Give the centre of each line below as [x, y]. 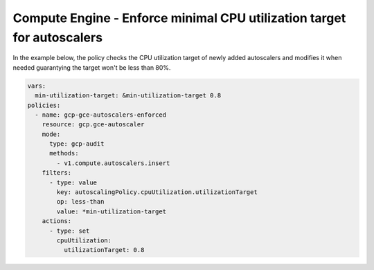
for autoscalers [58, 37]
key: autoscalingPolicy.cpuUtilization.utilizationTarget [157, 192]
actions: [57, 221]
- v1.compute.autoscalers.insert [113, 163]
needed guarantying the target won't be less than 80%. [92, 67]
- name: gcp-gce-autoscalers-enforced [100, 115]
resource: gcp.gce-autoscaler [93, 125]
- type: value [73, 182]
